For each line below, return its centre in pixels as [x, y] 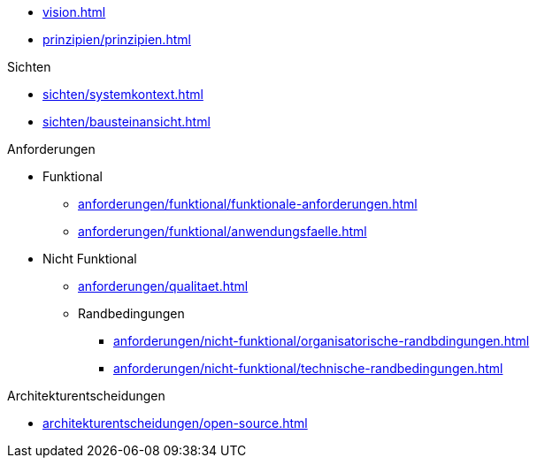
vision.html [74, 12]
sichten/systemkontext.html [123, 94]
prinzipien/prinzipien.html [117, 39]
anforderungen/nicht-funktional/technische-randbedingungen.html [308, 368]
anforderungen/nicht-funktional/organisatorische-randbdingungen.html [322, 341]
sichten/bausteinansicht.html [127, 122]
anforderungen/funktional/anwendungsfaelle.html [222, 231]
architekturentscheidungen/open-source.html [175, 423]
